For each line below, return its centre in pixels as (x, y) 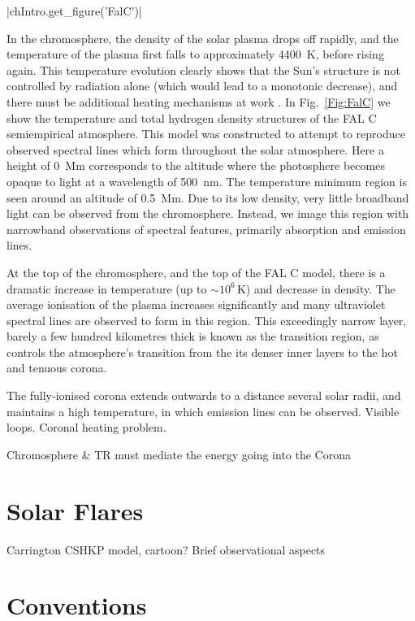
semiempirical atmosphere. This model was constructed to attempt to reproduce (206, 134)
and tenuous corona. (57, 368)
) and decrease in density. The (320, 288)
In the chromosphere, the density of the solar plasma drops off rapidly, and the (203, 38)
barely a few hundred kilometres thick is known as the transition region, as (193, 336)
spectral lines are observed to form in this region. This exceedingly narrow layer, (207, 320)
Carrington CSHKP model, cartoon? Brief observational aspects (166, 549)
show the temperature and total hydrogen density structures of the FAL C (192, 117)
